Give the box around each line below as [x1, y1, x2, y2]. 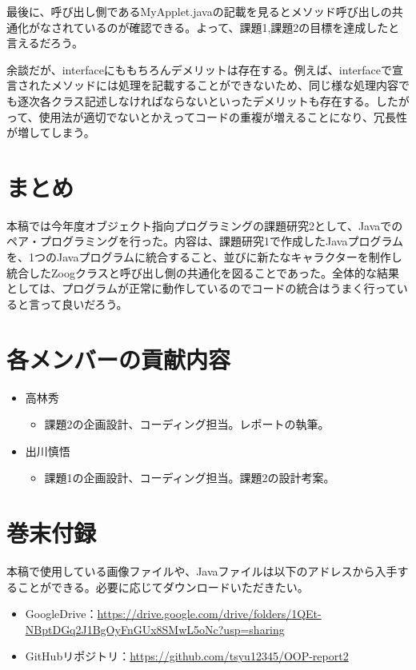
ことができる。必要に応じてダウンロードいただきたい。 [17, 578, 309, 595]
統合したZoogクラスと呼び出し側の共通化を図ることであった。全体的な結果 [6, 264, 400, 281]
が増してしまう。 [6, 124, 95, 141]
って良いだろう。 [39, 295, 128, 312]
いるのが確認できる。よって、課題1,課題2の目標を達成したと [84, 18, 400, 35]
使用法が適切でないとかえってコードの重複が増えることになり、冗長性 [38, 108, 407, 125]
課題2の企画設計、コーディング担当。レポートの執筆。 [44, 416, 330, 433]
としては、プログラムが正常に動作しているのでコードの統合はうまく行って [6, 280, 397, 297]
